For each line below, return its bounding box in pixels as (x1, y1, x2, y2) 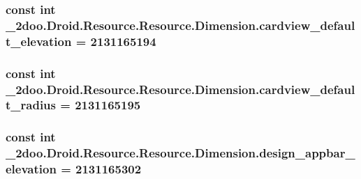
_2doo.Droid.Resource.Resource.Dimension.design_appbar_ (6, 144, 355, 162)
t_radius (6, 96, 56, 114)
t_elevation (6, 32, 72, 49)
